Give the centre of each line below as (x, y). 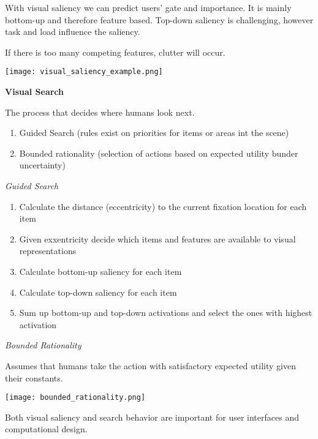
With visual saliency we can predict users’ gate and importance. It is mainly (148, 7)
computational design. (46, 429)
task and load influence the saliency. (73, 32)
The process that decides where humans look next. (100, 112)
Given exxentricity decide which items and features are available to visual (157, 238)
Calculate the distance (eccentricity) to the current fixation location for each (163, 206)
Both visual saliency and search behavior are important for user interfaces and (152, 417)
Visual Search (35, 92)
